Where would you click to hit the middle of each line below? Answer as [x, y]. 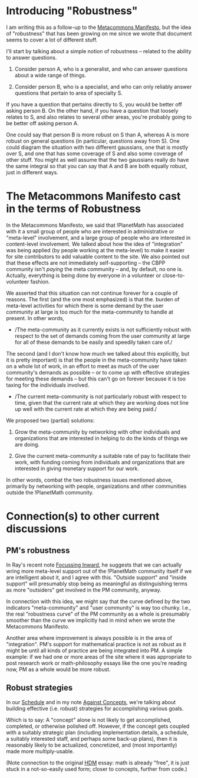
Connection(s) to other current [83, 517]
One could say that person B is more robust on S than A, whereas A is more [98, 135]
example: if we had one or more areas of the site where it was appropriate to [99, 656]
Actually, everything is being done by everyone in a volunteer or [84, 275]
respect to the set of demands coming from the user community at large [102, 336]
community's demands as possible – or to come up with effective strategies [98, 372]
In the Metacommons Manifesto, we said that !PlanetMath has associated [95, 225]
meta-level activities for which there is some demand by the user [85, 305]
